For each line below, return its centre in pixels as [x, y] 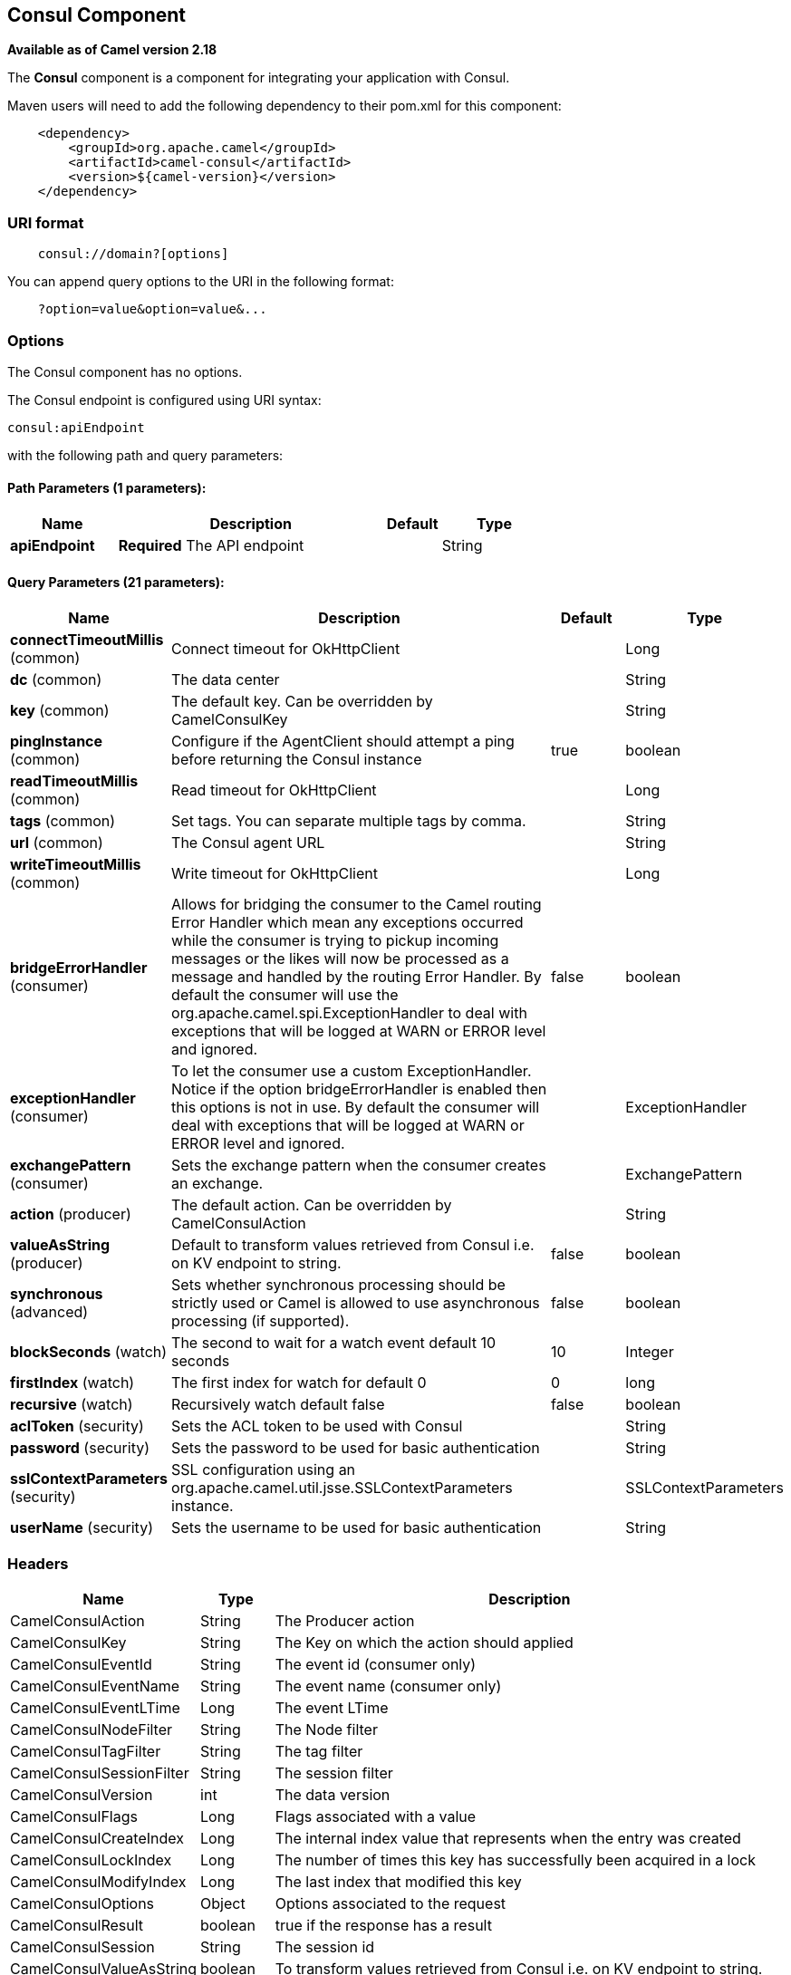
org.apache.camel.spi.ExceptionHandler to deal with [349, 1013]
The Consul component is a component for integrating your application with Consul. [259, 78]
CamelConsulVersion [82, 1795]
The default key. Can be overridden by [302, 702]
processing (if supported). [260, 1321]
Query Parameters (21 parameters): [116, 582]
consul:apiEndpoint [76, 427]
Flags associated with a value [376, 1817]
